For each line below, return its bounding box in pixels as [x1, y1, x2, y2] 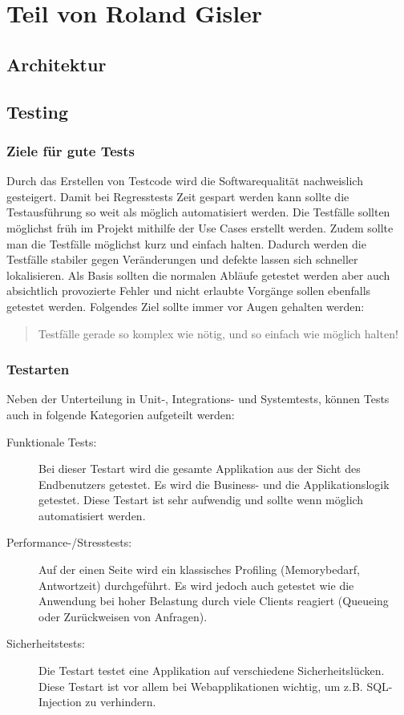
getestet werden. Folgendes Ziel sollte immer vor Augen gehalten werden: [6, 297, 365, 314]
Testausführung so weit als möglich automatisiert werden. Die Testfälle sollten [6, 204, 390, 220]
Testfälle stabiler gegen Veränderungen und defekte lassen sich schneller [6, 251, 358, 268]
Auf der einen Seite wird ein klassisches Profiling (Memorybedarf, [38, 561, 360, 578]
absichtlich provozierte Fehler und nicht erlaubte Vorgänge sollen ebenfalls [6, 282, 371, 299]
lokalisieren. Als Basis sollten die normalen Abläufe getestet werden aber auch [6, 266, 390, 283]
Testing [6, 99, 68, 123]
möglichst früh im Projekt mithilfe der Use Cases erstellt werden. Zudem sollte [6, 219, 394, 236]
